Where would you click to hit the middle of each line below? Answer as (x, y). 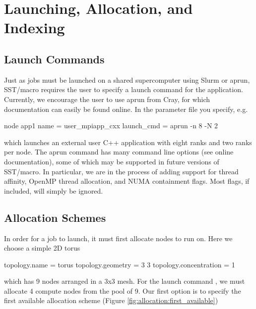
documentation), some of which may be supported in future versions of (112, 161)
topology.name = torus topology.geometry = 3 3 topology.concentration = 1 (120, 264)
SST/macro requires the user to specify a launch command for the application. (124, 89)
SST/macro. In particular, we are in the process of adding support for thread (121, 171)
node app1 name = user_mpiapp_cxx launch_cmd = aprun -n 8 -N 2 (111, 126)
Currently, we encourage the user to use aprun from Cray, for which (107, 99)
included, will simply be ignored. (54, 190)
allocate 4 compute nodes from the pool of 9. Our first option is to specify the (123, 290)
